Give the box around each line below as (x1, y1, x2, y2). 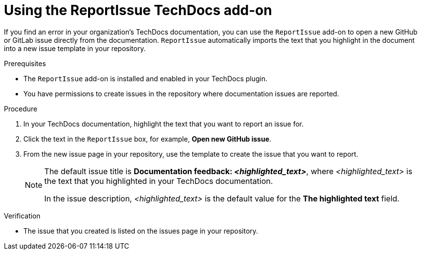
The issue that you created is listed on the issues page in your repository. (23, 226, 258, 235)
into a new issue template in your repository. (4, 44, 146, 53)
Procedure (4, 104, 37, 113)
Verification (4, 211, 41, 220)
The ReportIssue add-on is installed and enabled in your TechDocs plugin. (23, 74, 268, 83)
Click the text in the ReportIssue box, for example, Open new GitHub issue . (23, 134, 272, 143)
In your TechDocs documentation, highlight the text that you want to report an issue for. (23, 119, 304, 128)
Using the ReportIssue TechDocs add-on (4, 2, 272, 18)
